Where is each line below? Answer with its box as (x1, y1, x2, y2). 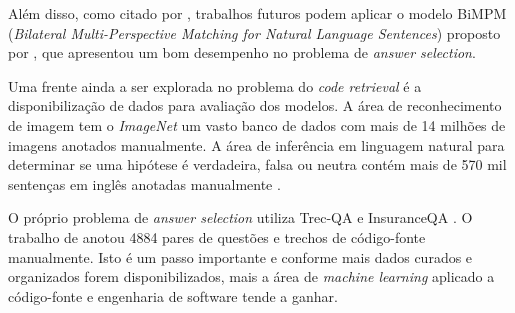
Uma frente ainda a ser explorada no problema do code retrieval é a (8, 75, 422, 96)
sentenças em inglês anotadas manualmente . (8, 173, 281, 194)
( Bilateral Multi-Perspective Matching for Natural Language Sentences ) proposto (8, 22, 501, 43)
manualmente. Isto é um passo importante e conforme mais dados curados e (8, 246, 473, 267)
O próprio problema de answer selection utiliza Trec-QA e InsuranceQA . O (8, 207, 473, 228)
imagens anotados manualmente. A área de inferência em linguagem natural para (8, 134, 505, 155)
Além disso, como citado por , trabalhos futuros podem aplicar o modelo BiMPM (8, 3, 507, 23)
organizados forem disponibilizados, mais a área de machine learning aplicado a (8, 266, 495, 287)
